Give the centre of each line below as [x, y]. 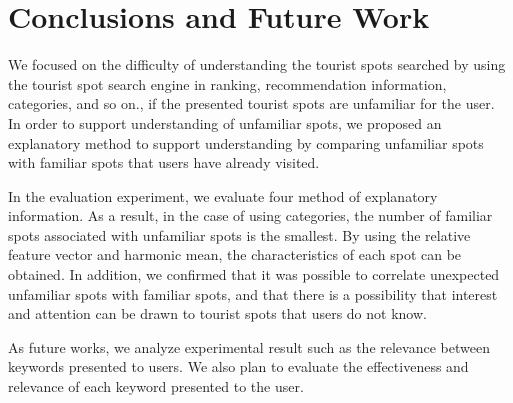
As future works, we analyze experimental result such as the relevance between [249, 346]
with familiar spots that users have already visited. [164, 162]
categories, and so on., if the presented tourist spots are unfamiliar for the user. [251, 103]
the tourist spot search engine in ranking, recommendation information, [227, 83]
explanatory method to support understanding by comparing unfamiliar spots [246, 142]
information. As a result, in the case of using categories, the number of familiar [250, 215]
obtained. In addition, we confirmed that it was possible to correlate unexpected [254, 274]
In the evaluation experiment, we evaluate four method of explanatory [223, 195]
